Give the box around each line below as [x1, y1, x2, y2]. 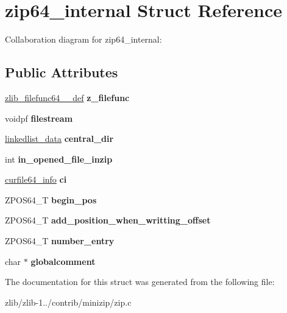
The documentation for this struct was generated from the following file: [5, 275, 275, 288]
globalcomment [30, 255, 96, 267]
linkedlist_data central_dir [5, 132, 114, 145]
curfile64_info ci [5, 173, 67, 186]
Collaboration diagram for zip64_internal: [5, 33, 162, 46]
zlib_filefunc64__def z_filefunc [5, 91, 130, 104]
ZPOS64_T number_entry [5, 234, 115, 247]
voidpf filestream [5, 111, 73, 124]
